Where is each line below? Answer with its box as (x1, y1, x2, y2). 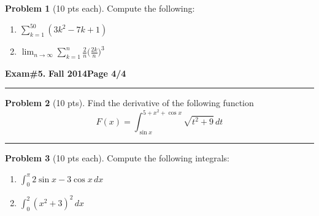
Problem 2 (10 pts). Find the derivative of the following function (5, 96, 254, 109)
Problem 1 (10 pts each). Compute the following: (5, 2, 195, 14)
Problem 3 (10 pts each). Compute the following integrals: (5, 151, 229, 164)
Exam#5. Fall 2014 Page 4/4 (5, 66, 126, 79)
